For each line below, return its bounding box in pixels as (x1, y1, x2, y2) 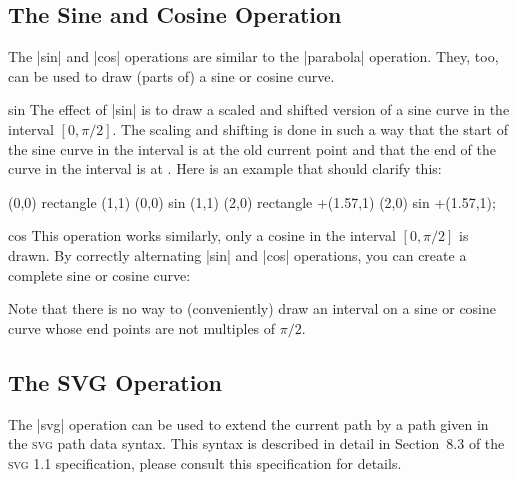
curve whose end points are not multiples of (8, 317, 276, 338)
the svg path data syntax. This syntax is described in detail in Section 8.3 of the (8, 433, 505, 454)
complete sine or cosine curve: (8, 264, 191, 285)
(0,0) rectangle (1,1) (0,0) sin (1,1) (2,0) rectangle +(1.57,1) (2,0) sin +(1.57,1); (8, 191, 496, 212)
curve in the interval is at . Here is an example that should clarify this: (8, 158, 442, 179)
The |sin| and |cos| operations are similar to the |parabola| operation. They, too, (8, 46, 499, 67)
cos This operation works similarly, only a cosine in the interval (8, 225, 396, 246)
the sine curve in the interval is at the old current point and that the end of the (8, 138, 496, 159)
